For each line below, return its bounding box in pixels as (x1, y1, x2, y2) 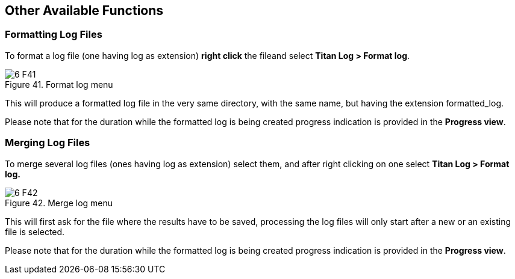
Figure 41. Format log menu (5, 79, 113, 90)
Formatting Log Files (5, 28, 102, 41)
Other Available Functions (5, 3, 164, 18)
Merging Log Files (5, 136, 90, 149)
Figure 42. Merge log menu (5, 197, 113, 208)
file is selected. (5, 226, 65, 237)
